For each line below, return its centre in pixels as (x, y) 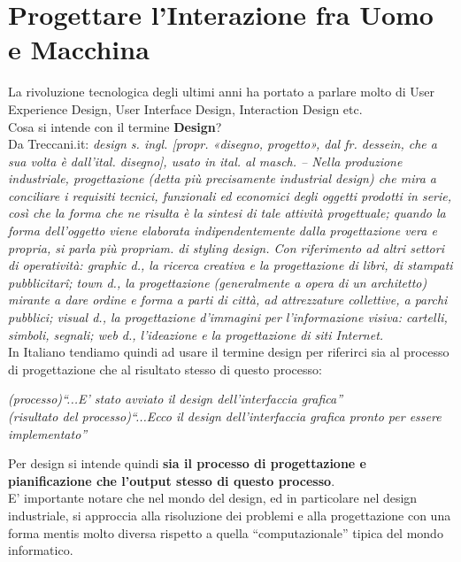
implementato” (48, 433)
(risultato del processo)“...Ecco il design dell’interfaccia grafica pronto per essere (225, 416)
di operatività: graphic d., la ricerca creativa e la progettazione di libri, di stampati (230, 265)
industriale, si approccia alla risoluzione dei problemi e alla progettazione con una (230, 515)
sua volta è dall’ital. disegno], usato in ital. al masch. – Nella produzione (205, 161)
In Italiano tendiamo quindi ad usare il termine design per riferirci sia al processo (229, 352)
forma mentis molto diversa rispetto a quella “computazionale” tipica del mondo (226, 532)
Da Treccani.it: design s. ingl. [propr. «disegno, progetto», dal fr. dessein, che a (223, 144)
